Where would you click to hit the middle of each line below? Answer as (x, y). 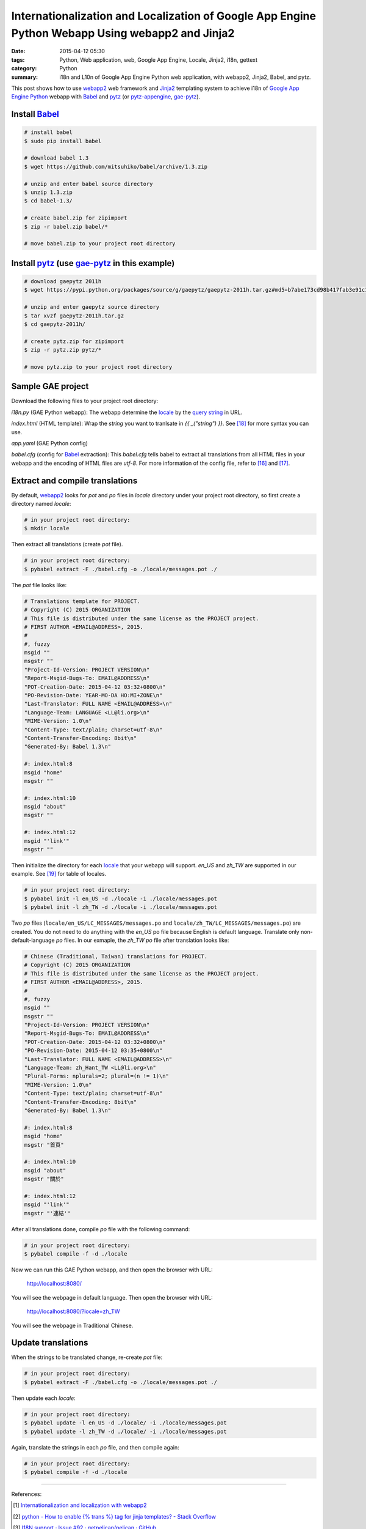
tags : (18, 60)
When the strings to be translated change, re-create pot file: (87, 1357)
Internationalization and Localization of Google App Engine (164, 16)
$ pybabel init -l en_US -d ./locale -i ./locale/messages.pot (121, 898)
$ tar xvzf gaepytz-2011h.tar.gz (74, 316)
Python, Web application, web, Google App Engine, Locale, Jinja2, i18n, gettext (159, 60)
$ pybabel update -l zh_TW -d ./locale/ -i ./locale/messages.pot (125, 1431)
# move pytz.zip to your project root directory (98, 367)
